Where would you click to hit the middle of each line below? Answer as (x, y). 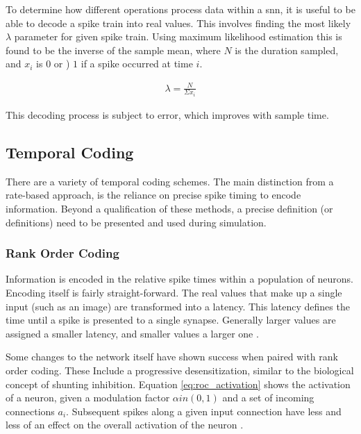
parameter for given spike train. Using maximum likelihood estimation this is (178, 36)
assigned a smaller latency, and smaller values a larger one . (132, 333)
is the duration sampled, (287, 50)
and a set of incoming (268, 398)
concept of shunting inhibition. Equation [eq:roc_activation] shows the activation (178, 384)
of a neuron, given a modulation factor (88, 398)
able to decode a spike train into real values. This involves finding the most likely (178, 23)
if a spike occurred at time (137, 64)
